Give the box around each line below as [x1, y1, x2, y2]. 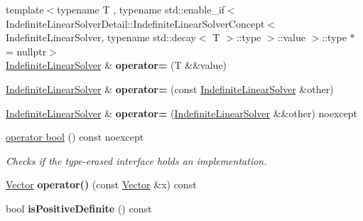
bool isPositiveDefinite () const [6, 200, 152, 215]
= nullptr [6, 43, 47, 58]
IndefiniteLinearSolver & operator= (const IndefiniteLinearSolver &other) [6, 81, 334, 96]
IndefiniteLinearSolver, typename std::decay [6, 30, 196, 45]
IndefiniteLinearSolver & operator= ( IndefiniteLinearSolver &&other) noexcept [6, 105, 357, 120]
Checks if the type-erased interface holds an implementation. [6, 153, 267, 168]
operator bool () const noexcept [6, 129, 144, 144]
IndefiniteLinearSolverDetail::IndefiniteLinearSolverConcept [6, 16, 265, 31]
